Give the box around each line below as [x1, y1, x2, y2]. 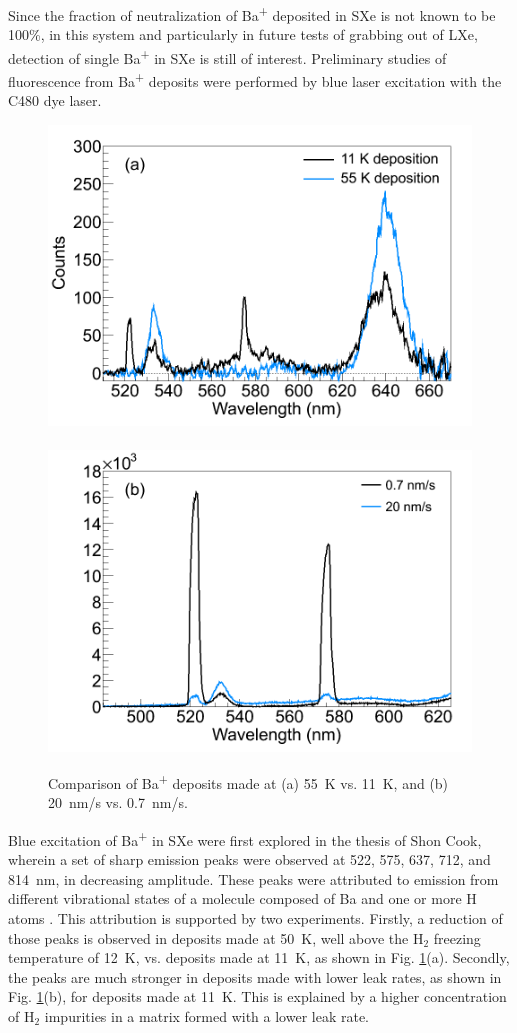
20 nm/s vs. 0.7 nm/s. [48, 792, 188, 813]
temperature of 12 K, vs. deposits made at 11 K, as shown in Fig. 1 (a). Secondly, [8, 947, 510, 968]
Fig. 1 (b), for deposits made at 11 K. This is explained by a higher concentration [8, 986, 507, 1007]
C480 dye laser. [8, 90, 102, 111]
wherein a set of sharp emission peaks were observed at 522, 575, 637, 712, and [8, 849, 491, 870]
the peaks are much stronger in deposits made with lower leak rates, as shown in [8, 966, 502, 987]
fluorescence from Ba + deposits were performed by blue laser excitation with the [8, 68, 502, 91]
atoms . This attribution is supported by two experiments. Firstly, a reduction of [8, 907, 503, 928]
